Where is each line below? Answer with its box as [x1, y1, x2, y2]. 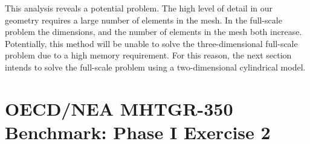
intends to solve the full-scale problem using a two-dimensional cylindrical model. [5, 60, 306, 73]
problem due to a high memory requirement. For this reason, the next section [5, 49, 292, 61]
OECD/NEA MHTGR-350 [5, 96, 233, 121]
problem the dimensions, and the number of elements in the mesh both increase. [5, 25, 302, 38]
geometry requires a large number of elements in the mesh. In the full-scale [5, 13, 282, 26]
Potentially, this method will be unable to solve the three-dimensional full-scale [5, 37, 298, 49]
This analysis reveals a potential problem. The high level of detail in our [5, 2, 273, 14]
